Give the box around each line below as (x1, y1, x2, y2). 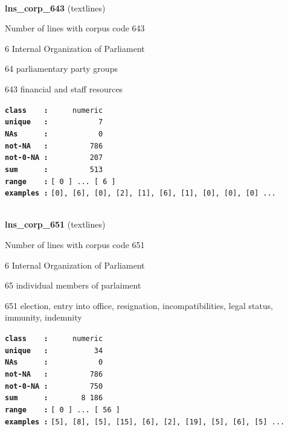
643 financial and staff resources (5, 82, 123, 95)
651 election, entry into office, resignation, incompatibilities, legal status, (5, 299, 274, 311)
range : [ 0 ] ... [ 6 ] (5, 177, 116, 186)
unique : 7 (5, 118, 103, 127)
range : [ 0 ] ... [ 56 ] (5, 405, 120, 414)
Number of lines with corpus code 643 (5, 22, 145, 34)
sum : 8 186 (5, 394, 103, 403)
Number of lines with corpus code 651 (5, 238, 145, 251)
